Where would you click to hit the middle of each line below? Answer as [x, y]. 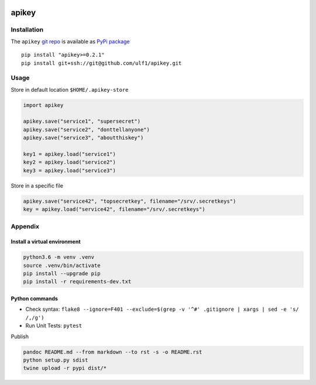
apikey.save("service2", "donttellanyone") [87, 129]
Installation [27, 30]
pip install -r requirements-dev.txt [77, 282]
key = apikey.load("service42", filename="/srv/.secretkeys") [114, 209]
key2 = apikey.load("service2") [70, 162]
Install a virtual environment [46, 242]
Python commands [35, 299]
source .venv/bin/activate [62, 265]
